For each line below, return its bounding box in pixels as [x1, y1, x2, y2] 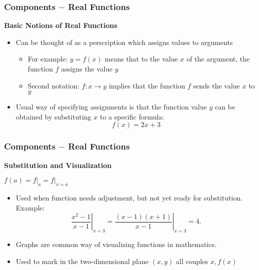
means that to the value [105, 53, 178, 64]
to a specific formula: [100, 111, 164, 121]
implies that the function [109, 80, 185, 90]
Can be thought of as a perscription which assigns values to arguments [16, 36, 233, 47]
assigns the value [61, 63, 113, 73]
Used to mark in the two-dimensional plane [16, 255, 149, 266]
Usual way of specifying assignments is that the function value [16, 101, 207, 112]
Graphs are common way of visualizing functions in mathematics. [16, 238, 217, 249]
